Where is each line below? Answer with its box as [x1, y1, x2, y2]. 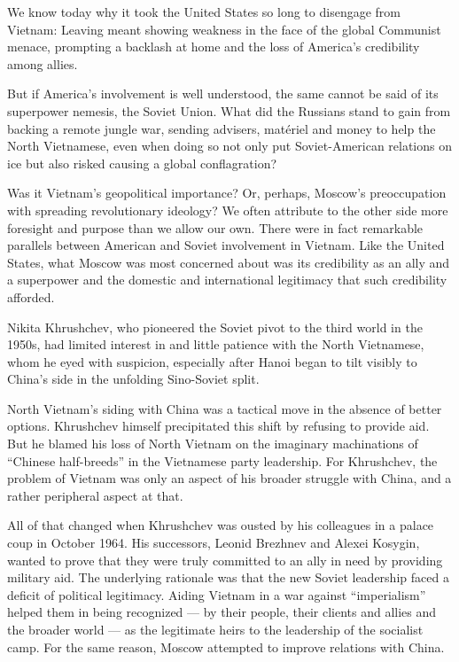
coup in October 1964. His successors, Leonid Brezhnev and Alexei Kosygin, [7, 533, 420, 552]
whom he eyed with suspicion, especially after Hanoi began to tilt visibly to [7, 352, 417, 370]
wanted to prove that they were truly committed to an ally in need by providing [7, 550, 443, 569]
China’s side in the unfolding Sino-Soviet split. [7, 370, 260, 388]
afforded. [7, 287, 55, 306]
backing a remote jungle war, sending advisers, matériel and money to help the [7, 119, 436, 137]
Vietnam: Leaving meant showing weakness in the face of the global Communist [7, 19, 441, 38]
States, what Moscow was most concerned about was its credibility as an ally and [7, 253, 450, 271]
